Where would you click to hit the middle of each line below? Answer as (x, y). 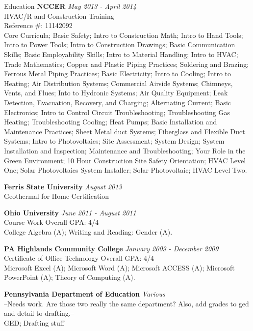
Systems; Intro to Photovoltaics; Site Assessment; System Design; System (114, 141)
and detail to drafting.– (39, 313)
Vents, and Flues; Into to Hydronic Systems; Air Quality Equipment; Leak (116, 93)
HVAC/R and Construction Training (59, 15)
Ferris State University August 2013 (63, 186)
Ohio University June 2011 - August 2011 (70, 212)
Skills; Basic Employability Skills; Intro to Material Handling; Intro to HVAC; (121, 54)
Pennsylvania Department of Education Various (85, 294)
